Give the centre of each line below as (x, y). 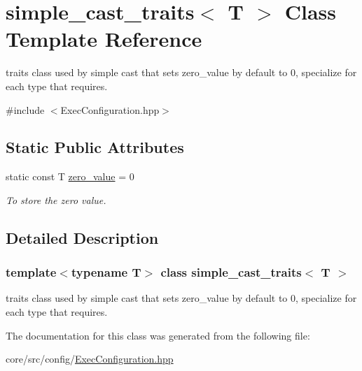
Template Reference (104, 39)
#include (25, 109)
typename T (106, 272)
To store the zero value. (56, 199)
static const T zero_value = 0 (70, 176)
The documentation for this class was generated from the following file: (158, 335)
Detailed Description (82, 237)
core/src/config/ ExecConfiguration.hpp (90, 359)
